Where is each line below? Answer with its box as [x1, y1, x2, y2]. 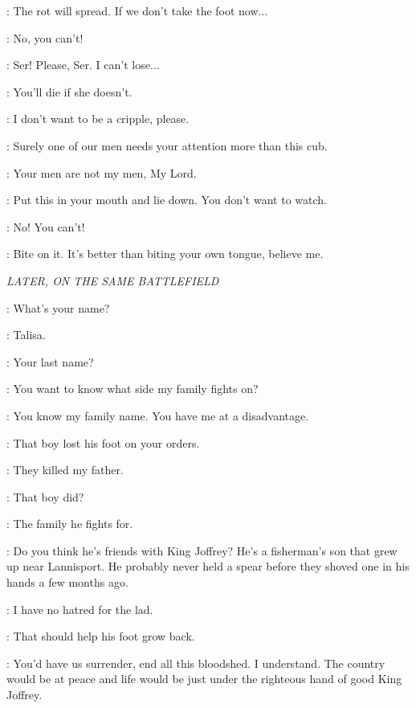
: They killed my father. [6, 461, 124, 478]
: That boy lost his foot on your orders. [6, 434, 200, 451]
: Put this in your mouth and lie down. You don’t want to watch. [6, 191, 327, 208]
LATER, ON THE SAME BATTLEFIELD [6, 272, 219, 289]
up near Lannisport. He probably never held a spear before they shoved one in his [6, 558, 410, 575]
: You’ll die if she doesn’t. [6, 83, 133, 100]
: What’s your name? [6, 299, 110, 316]
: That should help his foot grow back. [6, 628, 195, 645]
